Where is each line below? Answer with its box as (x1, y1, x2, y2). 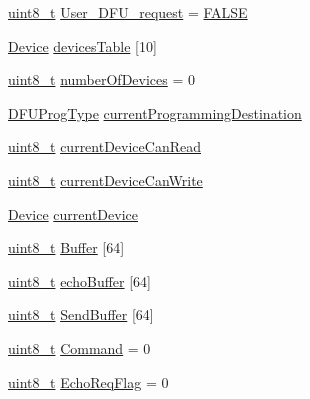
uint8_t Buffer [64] (8, 237, 125, 258)
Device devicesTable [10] (8, 35, 157, 56)
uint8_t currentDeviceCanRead (8, 136, 201, 157)
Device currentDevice (8, 203, 138, 224)
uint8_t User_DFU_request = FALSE (8, 2, 248, 22)
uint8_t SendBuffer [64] (8, 304, 154, 325)
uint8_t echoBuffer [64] (8, 270, 151, 291)
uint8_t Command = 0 (8, 337, 151, 358)
